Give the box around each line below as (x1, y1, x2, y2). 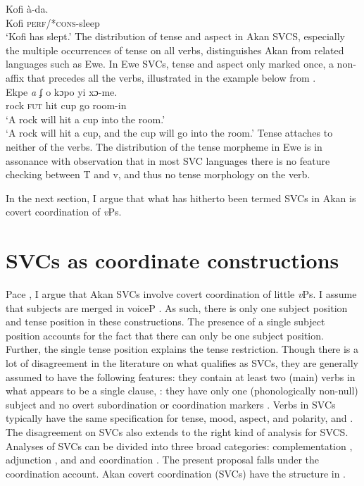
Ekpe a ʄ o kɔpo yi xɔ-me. (6, 84, 118, 99)
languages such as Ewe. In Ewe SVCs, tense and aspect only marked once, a (6, 56, 334, 71)
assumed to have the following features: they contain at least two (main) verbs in (6, 369, 356, 384)
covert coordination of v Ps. (6, 204, 122, 219)
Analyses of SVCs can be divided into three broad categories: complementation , (6, 438, 353, 453)
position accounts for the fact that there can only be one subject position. (6, 328, 324, 342)
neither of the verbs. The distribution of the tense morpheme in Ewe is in (6, 139, 322, 154)
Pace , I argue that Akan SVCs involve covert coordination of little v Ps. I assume (6, 287, 357, 301)
